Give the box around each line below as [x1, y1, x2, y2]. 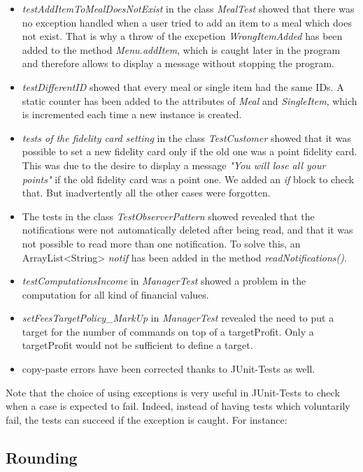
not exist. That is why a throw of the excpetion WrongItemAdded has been [22, 29, 343, 43]
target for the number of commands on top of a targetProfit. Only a [22, 324, 314, 338]
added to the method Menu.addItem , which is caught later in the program [22, 42, 341, 57]
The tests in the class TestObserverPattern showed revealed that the [22, 208, 315, 223]
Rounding [6, 446, 78, 468]
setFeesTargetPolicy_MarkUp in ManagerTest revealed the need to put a [22, 310, 334, 325]
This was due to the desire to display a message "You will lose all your [22, 157, 326, 172]
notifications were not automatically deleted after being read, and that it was [22, 222, 353, 237]
